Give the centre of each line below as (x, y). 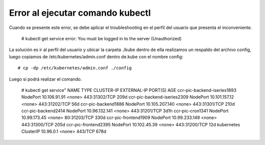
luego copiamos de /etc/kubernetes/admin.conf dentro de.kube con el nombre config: (96, 57)
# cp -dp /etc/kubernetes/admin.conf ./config (75, 68)
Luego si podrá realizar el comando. (45, 79)
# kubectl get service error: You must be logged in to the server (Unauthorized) (101, 38)
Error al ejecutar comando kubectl (80, 13)
